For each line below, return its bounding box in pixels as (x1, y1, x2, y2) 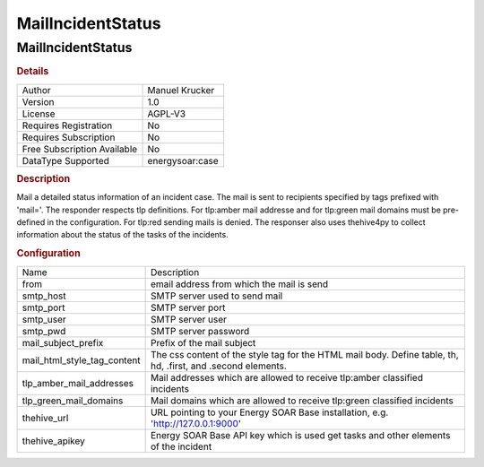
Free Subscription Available (22, 143, 138, 155)
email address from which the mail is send (150, 278, 329, 290)
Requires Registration (22, 119, 113, 132)
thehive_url (22, 411, 69, 424)
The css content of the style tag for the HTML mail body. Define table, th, (150, 348, 459, 360)
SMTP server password (150, 324, 250, 337)
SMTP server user (150, 313, 228, 325)
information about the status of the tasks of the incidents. (16, 229, 229, 240)
